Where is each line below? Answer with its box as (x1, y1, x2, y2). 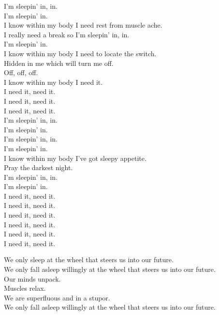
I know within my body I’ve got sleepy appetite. (4, 153, 146, 163)
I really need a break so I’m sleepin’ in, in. (4, 29, 130, 39)
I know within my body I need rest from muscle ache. (4, 20, 162, 30)
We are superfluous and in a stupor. (4, 292, 110, 302)
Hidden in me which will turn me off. (4, 58, 114, 68)
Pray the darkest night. (4, 162, 73, 173)
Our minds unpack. (4, 273, 61, 283)
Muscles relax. (4, 283, 46, 293)
